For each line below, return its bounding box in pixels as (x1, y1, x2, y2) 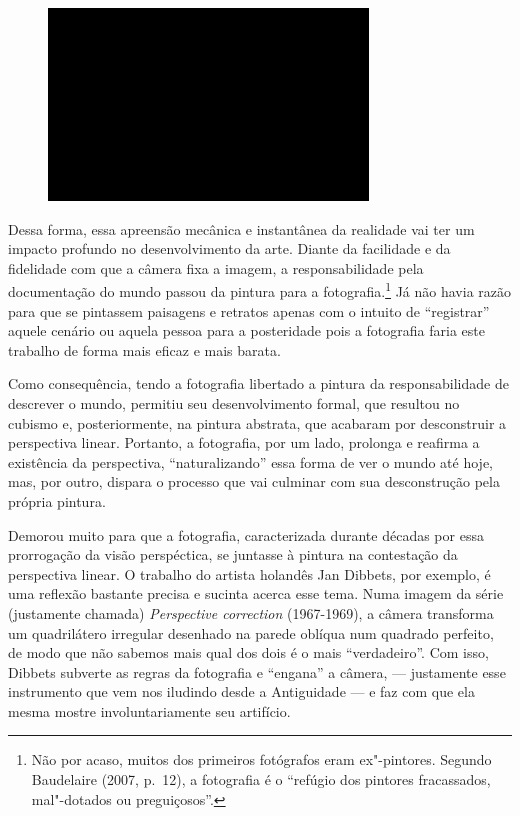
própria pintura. (8, 490, 106, 511)
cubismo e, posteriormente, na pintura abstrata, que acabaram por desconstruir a (8, 412, 507, 433)
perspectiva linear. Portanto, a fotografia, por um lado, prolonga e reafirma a (8, 432, 480, 453)
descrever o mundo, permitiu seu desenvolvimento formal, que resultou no (8, 392, 460, 413)
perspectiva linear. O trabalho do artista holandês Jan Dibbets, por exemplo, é (8, 563, 491, 584)
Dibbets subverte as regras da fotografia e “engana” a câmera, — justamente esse (8, 661, 506, 682)
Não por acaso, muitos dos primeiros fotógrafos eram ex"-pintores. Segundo (31, 749, 492, 770)
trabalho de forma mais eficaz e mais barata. (8, 339, 281, 360)
